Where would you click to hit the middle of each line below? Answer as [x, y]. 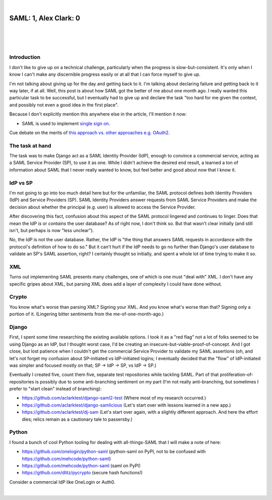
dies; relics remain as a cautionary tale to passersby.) [77, 419]
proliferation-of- [237, 375]
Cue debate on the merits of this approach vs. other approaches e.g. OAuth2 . [90, 132]
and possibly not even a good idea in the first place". [64, 105]
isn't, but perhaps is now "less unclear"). [52, 230]
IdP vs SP [21, 183]
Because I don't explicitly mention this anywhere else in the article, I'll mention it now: [98, 114]
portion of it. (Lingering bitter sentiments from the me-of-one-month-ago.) [86, 314]
